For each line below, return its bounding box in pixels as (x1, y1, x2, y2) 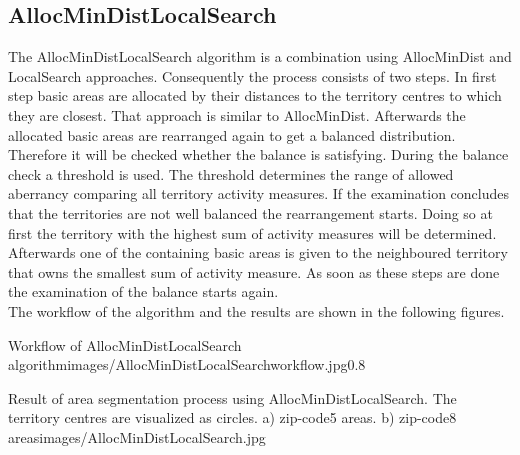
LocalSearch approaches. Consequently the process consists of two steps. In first (8, 65, 497, 86)
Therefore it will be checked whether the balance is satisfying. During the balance (8, 144, 509, 165)
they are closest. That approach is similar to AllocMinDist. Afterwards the (8, 104, 466, 125)
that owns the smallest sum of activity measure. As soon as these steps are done (8, 261, 500, 282)
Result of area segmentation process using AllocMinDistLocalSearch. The (8, 387, 457, 408)
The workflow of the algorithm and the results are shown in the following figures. (8, 300, 505, 321)
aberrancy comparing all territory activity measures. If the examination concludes (8, 183, 510, 204)
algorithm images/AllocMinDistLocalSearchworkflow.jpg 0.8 (8, 354, 366, 375)
